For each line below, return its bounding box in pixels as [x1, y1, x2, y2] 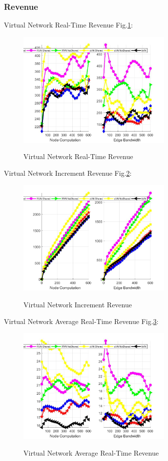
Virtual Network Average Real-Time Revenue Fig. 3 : [4, 316, 159, 326]
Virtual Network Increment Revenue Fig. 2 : [4, 167, 132, 178]
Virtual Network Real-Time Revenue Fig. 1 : [4, 20, 133, 30]
